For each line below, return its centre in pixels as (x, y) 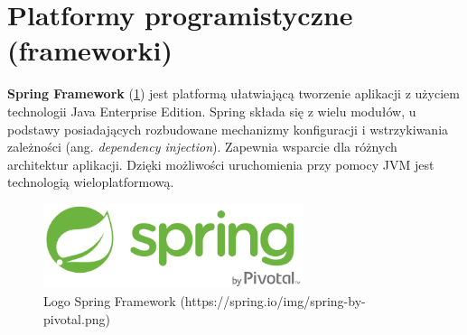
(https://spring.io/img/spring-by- (273, 301)
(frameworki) (90, 50)
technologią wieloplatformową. (91, 182)
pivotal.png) (77, 318)
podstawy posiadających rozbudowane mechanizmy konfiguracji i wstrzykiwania (228, 129)
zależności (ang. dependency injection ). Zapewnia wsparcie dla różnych (202, 147)
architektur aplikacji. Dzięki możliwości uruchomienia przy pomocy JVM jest (221, 164)
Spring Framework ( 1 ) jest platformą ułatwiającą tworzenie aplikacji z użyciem (233, 93)
